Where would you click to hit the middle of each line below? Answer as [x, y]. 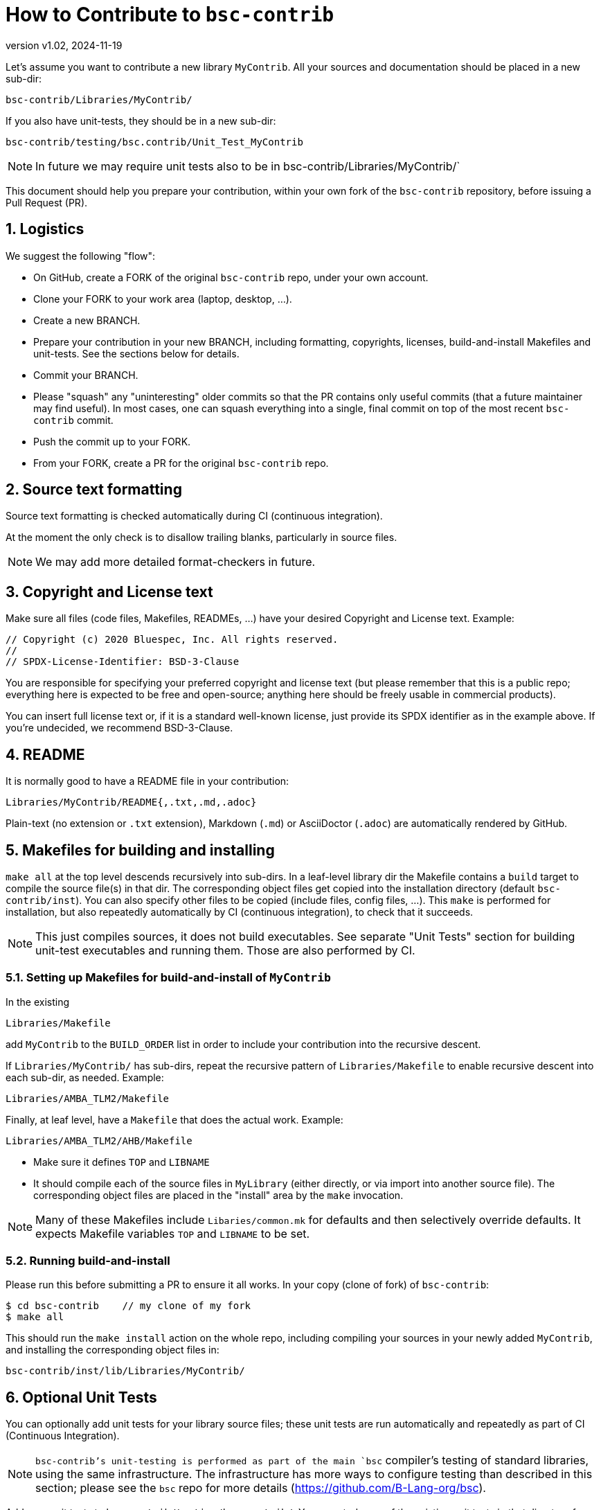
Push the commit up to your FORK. [112, 441]
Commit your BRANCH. [86, 375]
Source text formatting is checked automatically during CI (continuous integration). [194, 516]
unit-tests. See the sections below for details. [136, 353]
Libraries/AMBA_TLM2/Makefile [88, 1098]
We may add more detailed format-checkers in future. [176, 562]
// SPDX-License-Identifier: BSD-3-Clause [123, 662]
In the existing [38, 1002]
